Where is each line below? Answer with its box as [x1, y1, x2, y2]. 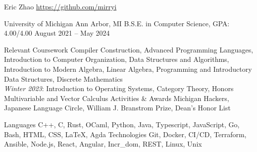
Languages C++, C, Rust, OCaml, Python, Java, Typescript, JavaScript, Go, [4, 119, 240, 129]
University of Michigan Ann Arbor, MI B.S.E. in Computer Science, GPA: [4, 18, 230, 28]
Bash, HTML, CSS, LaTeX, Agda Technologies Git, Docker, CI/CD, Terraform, [4, 129, 247, 139]
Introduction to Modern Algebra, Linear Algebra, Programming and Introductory [4, 63, 252, 74]
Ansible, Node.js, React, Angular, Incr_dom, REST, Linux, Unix [4, 139, 202, 149]
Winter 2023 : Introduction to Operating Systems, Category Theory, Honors [4, 83, 234, 94]
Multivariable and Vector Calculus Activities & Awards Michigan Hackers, [4, 93, 229, 103]
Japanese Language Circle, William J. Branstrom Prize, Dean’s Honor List [4, 102, 231, 113]
